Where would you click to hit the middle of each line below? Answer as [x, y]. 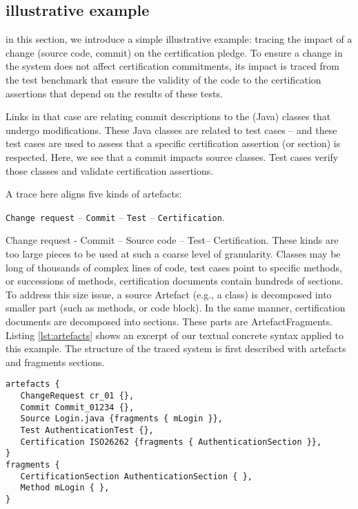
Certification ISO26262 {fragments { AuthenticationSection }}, [171, 442]
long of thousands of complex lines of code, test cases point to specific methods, [174, 267]
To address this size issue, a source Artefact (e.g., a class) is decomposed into [169, 294]
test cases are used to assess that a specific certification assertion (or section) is [173, 143]
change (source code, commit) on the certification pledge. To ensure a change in [174, 52]
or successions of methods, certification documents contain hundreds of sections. [175, 281]
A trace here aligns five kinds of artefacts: [94, 194]
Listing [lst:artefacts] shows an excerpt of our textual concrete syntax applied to [175, 335]
